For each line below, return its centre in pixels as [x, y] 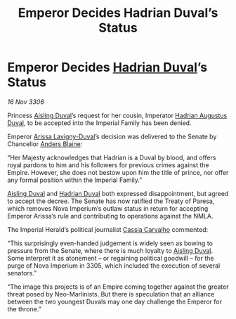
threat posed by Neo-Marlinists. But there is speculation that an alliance [111, 294]
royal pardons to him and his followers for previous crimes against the [108, 165]
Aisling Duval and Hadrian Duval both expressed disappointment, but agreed [118, 193]
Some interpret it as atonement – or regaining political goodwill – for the [111, 258]
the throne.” [25, 309]
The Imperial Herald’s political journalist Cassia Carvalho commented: [108, 229]
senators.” [22, 273]
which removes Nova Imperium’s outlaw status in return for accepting [108, 208]
